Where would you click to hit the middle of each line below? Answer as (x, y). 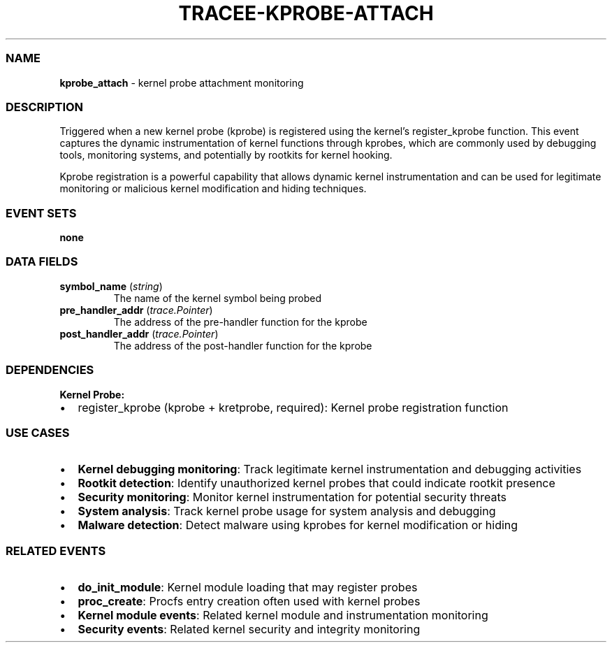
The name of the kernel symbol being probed (218, 298)
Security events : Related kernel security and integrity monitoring (249, 629)
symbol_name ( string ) (111, 286)
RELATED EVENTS (56, 550)
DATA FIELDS (42, 262)
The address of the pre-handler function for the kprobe (240, 322)
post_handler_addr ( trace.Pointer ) (139, 333)
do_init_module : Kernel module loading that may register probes (248, 587)
